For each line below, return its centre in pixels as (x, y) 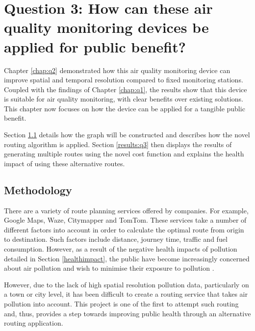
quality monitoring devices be (106, 27)
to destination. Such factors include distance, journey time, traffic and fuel (116, 239)
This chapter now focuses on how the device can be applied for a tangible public (125, 108)
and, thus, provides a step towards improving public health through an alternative (127, 313)
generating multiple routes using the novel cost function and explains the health (124, 154)
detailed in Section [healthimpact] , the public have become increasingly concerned (127, 258)
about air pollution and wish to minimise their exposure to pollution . (109, 268)
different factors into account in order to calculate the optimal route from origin (124, 229)
